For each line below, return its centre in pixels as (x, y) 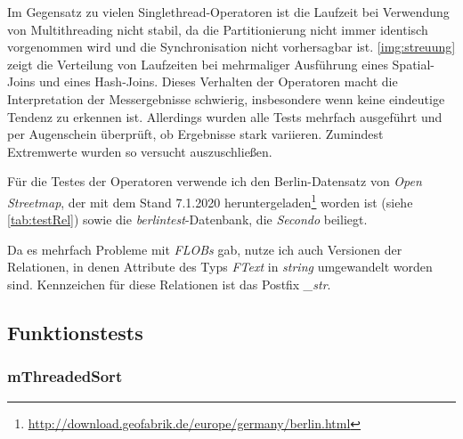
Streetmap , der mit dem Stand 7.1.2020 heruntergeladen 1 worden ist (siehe (210, 200)
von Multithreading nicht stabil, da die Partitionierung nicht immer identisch (218, 29)
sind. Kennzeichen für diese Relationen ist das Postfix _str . (169, 284)
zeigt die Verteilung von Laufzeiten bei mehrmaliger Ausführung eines (198, 64)
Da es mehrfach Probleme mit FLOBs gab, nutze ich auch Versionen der (205, 249)
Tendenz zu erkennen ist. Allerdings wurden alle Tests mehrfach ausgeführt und (225, 116)
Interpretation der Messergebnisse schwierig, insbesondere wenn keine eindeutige (226, 98)
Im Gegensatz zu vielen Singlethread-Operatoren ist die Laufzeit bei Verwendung (228, 12)
